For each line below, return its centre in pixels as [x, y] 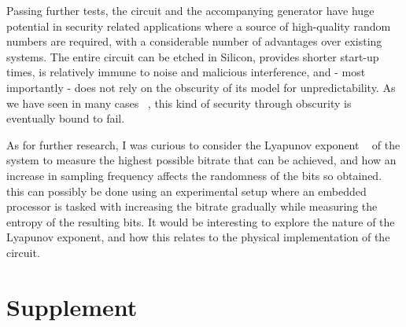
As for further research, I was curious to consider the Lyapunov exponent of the [203, 144]
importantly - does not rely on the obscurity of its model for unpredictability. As [201, 87]
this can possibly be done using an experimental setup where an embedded [186, 191]
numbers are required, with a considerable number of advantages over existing [194, 41]
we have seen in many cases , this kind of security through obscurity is [179, 103]
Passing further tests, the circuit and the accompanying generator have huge [190, 10]
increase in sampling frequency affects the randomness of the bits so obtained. [194, 175]
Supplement [72, 306]
